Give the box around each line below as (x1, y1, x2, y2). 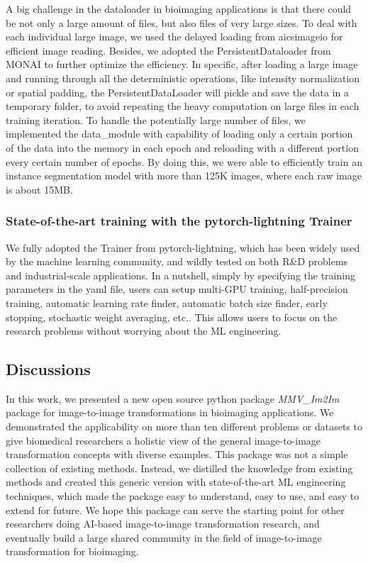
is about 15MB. (6, 182, 73, 196)
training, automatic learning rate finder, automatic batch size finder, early (6, 295, 328, 310)
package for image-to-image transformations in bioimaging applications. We (6, 405, 334, 420)
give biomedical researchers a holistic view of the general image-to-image (6, 433, 321, 447)
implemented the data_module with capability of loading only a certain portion (6, 126, 353, 141)
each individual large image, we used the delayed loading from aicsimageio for (6, 29, 343, 44)
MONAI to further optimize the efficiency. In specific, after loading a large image (6, 57, 358, 72)
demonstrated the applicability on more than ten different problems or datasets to (6, 419, 362, 434)
